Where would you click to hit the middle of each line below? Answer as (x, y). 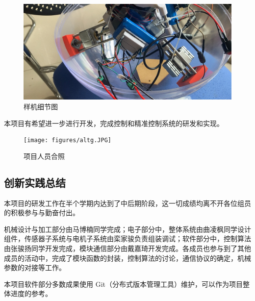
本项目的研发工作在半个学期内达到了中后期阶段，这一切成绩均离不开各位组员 (127, 203)
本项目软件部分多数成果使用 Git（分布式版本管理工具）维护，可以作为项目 (123, 284)
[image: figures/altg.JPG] (67, 140)
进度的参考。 (31, 293)
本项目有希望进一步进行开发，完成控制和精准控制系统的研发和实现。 (114, 123)
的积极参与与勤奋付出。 (42, 213)
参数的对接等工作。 (35, 267)
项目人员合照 (44, 156)
